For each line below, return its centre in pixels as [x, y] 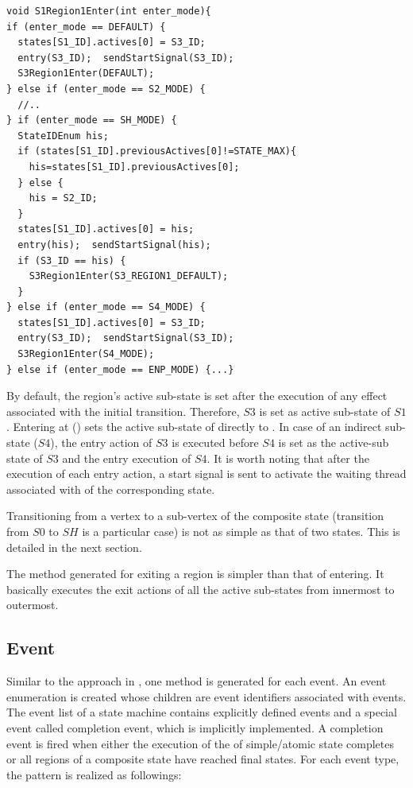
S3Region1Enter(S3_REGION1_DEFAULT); [129, 276]
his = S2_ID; [63, 198]
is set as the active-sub [334, 443]
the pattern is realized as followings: [94, 774]
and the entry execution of [127, 458]
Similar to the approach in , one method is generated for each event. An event [197, 681]
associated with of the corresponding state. [111, 489]
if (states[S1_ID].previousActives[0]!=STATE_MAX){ [157, 151]
